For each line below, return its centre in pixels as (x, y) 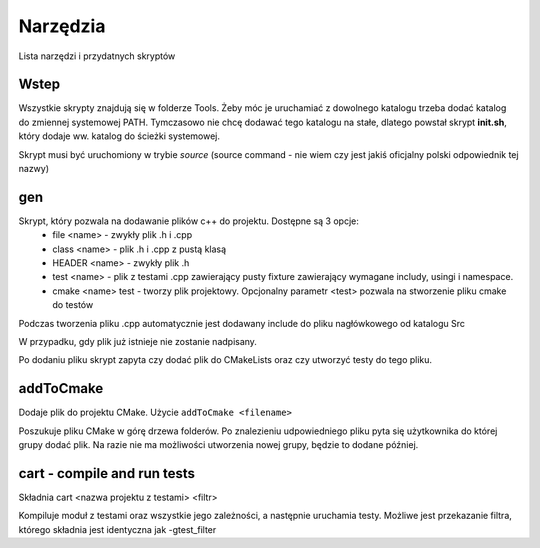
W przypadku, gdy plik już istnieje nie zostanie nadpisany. (137, 342)
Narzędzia (62, 26)
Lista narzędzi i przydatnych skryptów (97, 56)
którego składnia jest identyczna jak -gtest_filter (117, 529)
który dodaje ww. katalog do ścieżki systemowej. (119, 136)
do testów (73, 305)
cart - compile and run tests (106, 473)
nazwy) (34, 169)
